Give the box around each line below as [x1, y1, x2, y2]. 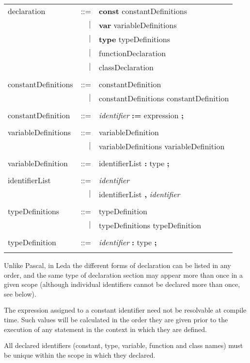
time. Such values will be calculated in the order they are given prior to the [4, 314, 228, 324]
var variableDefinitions [99, 19, 177, 31]
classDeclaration [99, 62, 154, 73]
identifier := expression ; [99, 110, 184, 121]
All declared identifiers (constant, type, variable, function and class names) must [4, 340, 243, 350]
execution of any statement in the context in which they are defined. [4, 324, 207, 334]
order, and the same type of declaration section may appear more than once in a [4, 269, 243, 280]
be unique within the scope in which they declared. [4, 349, 156, 360]
